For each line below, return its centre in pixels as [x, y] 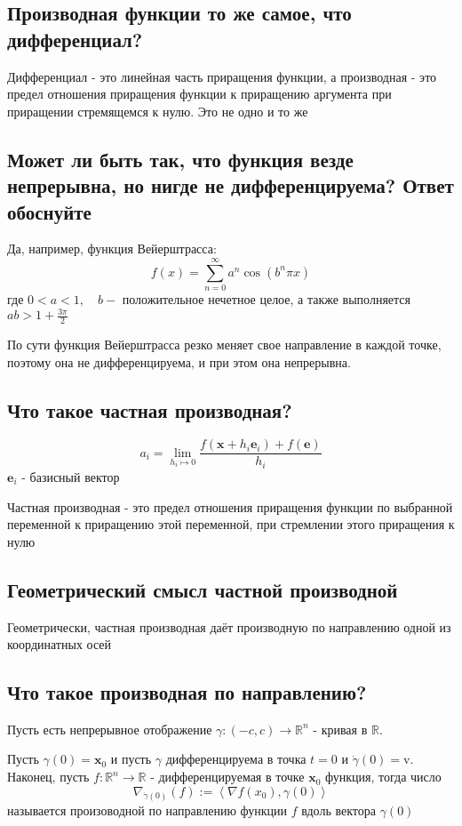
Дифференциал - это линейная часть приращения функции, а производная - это [222, 76]
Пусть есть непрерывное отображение [110, 729]
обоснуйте [49, 211]
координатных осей [59, 644]
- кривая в [340, 729]
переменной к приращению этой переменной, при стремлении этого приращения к [231, 524]
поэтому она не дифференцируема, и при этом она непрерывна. [179, 361]
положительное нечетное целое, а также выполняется [266, 299]
